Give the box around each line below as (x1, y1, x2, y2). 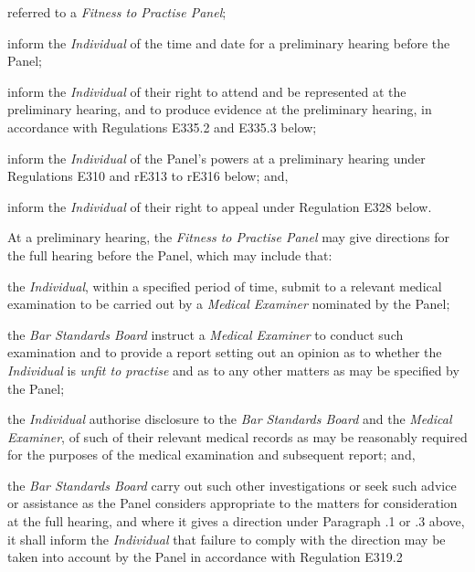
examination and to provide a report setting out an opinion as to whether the (7, 343, 442, 362)
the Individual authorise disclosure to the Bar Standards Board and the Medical (7, 409, 452, 429)
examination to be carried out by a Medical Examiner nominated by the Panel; (7, 294, 450, 313)
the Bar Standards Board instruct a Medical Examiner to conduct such (7, 324, 404, 344)
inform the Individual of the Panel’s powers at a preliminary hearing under (7, 148, 426, 167)
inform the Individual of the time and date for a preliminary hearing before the (7, 33, 450, 52)
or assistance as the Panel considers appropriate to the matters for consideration (7, 493, 458, 513)
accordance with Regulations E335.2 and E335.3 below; (7, 117, 317, 136)
